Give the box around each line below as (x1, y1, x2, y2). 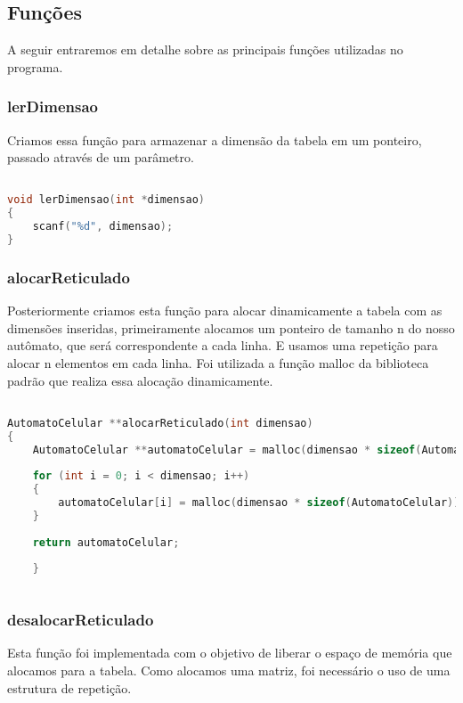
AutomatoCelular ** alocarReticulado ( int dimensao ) (7, 416, 313, 429)
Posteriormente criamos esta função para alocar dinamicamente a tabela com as (7, 301, 443, 320)
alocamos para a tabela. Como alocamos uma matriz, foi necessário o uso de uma (7, 660, 451, 679)
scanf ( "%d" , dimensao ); (32, 220, 174, 233)
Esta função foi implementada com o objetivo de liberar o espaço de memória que (7, 643, 452, 662)
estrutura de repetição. (7, 678, 132, 697)
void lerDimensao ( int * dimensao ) (7, 193, 205, 207)
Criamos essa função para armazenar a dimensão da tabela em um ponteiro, (7, 130, 422, 149)
